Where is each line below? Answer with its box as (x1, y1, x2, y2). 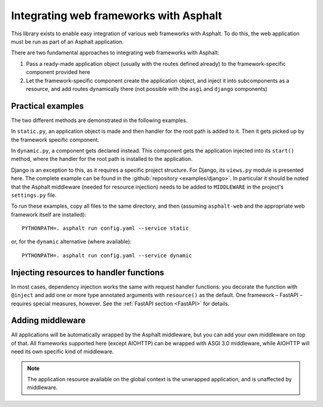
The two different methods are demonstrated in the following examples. (11, 117, 188, 124)
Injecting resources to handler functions (11, 267, 164, 278)
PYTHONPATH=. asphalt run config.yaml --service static (22, 225, 189, 232)
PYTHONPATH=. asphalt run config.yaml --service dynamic (22, 252, 193, 259)
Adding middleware (11, 315, 86, 326)
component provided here (26, 69, 90, 76)
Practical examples (11, 101, 84, 111)
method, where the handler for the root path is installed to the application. (11, 156, 193, 163)
